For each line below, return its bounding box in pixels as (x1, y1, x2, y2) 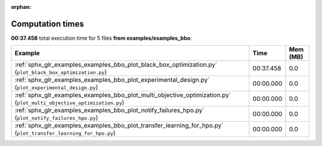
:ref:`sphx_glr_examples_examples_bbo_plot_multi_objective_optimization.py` (14, 91, 231, 99)
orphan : (11, 4, 32, 10)
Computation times (11, 18, 84, 29)
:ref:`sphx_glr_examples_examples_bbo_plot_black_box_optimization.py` (14, 61, 218, 69)
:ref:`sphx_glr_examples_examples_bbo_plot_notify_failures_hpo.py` (14, 106, 205, 115)
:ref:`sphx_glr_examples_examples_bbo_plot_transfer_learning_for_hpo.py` (14, 122, 224, 130)
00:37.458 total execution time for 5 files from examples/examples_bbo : (11, 34, 192, 42)
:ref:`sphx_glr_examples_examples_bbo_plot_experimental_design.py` (14, 76, 210, 84)
